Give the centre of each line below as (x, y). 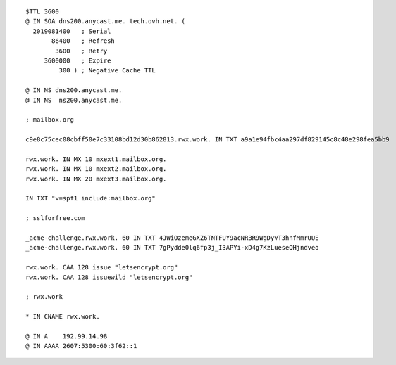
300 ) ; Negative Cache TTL (107, 71)
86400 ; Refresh (83, 41)
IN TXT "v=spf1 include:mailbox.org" (91, 198)
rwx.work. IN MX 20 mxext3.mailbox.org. (96, 179)
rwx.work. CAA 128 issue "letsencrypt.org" (102, 268)
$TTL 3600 (42, 12)
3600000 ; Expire (78, 60)
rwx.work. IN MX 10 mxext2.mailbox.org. (96, 169)
